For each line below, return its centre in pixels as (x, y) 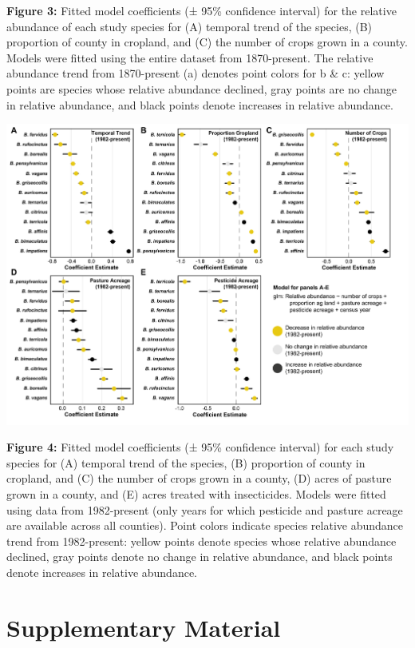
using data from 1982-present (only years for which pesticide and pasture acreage (205, 509)
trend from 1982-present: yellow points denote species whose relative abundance (202, 541)
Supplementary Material (144, 627)
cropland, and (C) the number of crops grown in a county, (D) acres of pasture (199, 478)
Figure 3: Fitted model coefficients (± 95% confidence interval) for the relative (202, 10)
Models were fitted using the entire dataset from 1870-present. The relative (190, 57)
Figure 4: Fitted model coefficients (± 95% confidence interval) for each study (200, 447)
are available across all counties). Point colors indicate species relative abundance (205, 525)
